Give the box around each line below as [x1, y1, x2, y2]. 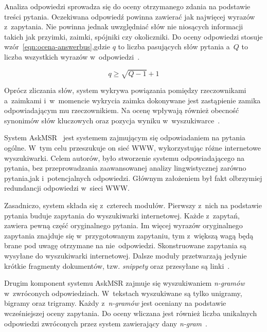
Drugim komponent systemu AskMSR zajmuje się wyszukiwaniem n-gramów [4, 278, 245, 288]
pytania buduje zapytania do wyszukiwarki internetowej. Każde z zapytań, [4, 210, 240, 220]
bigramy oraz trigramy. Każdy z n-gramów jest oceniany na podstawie [4, 298, 226, 308]
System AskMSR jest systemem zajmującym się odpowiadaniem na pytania [4, 132, 245, 143]
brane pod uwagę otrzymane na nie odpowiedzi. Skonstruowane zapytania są [4, 240, 246, 251]
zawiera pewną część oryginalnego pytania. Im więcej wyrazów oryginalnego [4, 220, 243, 231]
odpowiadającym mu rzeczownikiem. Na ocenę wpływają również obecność [4, 105, 239, 116]
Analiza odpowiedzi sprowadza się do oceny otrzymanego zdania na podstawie [4, 1, 251, 11]
